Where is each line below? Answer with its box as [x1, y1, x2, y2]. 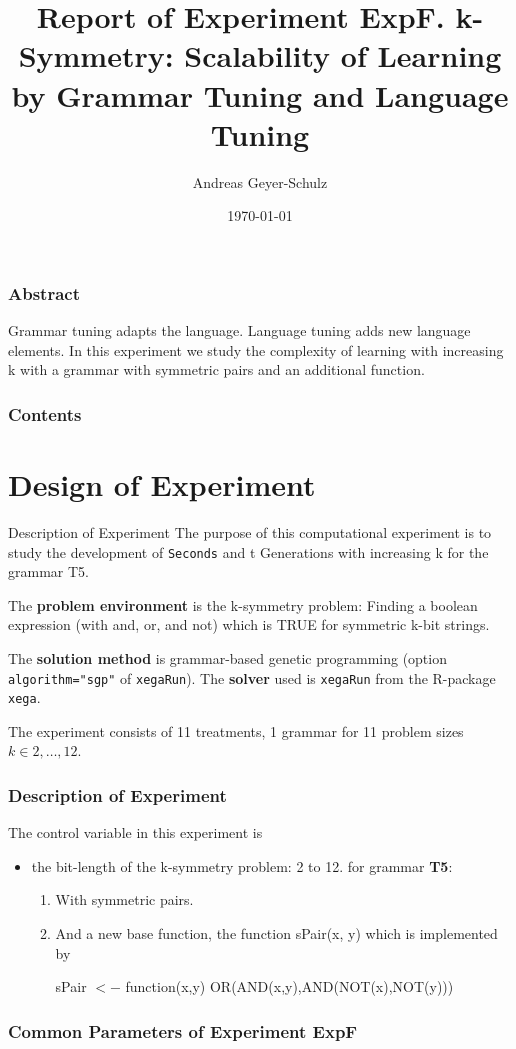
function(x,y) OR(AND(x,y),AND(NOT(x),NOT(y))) [125, 976, 454, 997]
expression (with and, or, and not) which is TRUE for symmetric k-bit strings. [8, 614, 490, 635]
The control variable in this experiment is [8, 822, 263, 843]
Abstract [8, 280, 80, 305]
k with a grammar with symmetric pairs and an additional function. [8, 359, 425, 380]
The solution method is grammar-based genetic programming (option [8, 647, 447, 668]
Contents [8, 401, 82, 426]
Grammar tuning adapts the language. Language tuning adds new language [8, 320, 471, 341]
